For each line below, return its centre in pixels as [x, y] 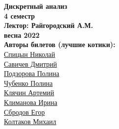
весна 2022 [22, 35]
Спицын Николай [30, 54]
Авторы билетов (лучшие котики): [60, 44]
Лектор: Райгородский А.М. [49, 25]
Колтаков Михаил [30, 121]
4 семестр [19, 15]
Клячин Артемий [29, 92]
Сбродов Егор [24, 112]
